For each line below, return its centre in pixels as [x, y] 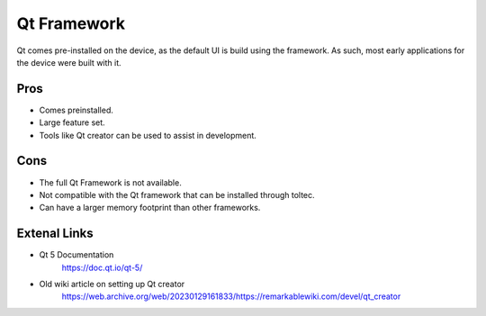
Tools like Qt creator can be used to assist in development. [148, 135]
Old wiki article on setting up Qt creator [112, 284]
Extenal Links [55, 234]
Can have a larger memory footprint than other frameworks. [150, 208]
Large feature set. [72, 122]
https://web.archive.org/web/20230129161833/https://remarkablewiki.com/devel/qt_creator [231, 296]
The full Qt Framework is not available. [110, 182]
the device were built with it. [69, 62]
